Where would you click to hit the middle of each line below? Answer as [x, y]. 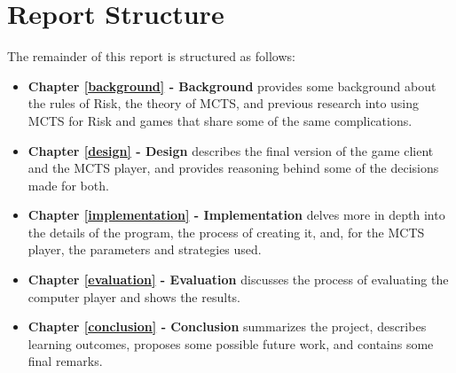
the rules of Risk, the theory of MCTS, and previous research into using [224, 103]
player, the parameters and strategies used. [145, 249]
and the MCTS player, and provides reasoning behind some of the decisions [233, 168]
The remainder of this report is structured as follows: [151, 56]
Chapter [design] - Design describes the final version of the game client [231, 150]
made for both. [68, 185]
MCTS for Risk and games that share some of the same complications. [220, 120]
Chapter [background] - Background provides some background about [232, 85]
